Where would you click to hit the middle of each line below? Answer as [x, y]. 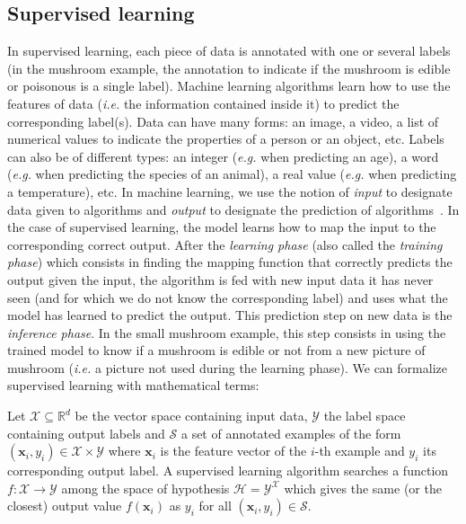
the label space [365, 416]
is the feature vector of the [233, 451]
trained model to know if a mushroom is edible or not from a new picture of [216, 350]
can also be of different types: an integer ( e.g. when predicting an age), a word [223, 156]
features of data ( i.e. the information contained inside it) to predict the [203, 103]
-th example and [360, 451]
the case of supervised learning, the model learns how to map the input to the [222, 227]
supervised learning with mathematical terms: [133, 385]
